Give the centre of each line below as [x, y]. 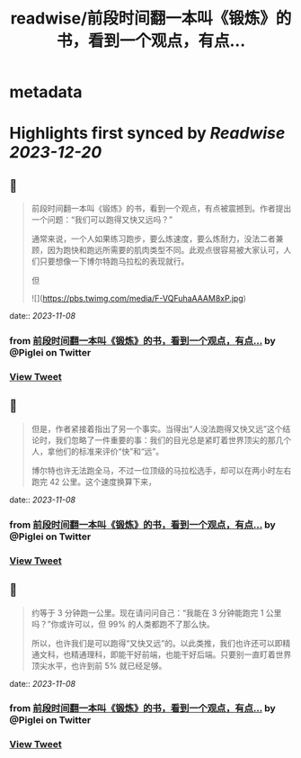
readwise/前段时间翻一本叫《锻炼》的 [151, 18]
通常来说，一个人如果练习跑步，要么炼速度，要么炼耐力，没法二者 [153, 239]
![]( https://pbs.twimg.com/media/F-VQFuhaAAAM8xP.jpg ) [139, 299]
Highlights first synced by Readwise [147, 134]
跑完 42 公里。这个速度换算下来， [94, 482]
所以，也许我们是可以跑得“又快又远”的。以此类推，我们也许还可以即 [157, 643]
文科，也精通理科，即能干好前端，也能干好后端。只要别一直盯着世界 [165, 654]
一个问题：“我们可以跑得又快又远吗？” [102, 220]
